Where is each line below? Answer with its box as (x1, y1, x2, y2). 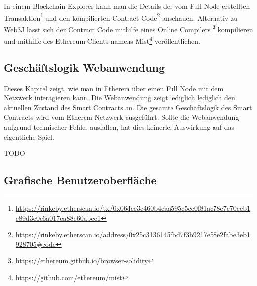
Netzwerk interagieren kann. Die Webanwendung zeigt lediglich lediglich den (4, 93, 235, 103)
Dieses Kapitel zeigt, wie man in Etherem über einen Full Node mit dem (4, 83, 224, 93)
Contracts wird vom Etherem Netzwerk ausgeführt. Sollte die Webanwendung (4, 112, 239, 122)
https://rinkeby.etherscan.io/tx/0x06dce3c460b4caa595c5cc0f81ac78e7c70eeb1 (15, 202, 251, 213)
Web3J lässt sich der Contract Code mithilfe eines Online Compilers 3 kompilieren (4, 22, 253, 34)
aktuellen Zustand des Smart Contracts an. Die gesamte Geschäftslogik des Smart (4, 102, 252, 112)
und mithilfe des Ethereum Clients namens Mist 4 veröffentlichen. (4, 34, 200, 46)
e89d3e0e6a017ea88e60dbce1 (15, 212, 101, 223)
